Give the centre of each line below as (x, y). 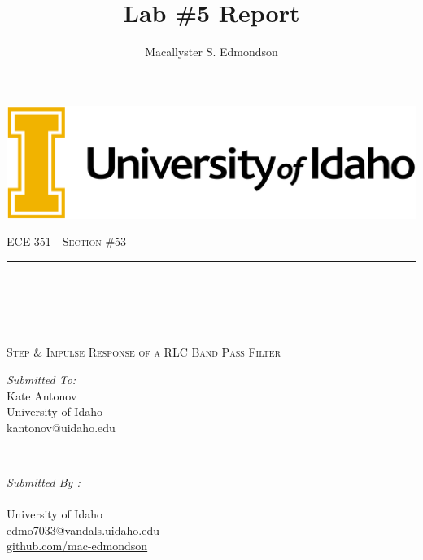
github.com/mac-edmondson (77, 546)
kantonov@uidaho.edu (61, 427)
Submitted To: (41, 380)
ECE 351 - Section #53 (67, 241)
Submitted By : (44, 482)
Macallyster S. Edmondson (211, 52)
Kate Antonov (42, 395)
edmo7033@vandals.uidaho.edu (83, 529)
